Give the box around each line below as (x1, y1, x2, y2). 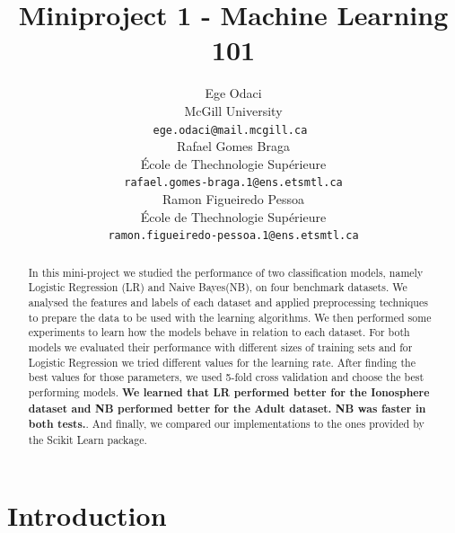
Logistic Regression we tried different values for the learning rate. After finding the (28, 354, 416, 369)
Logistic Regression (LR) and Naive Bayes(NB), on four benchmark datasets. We (28, 280, 407, 295)
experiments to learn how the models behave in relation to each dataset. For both (28, 324, 410, 340)
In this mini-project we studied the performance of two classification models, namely (28, 264, 424, 280)
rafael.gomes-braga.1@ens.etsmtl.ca (124, 176, 343, 190)
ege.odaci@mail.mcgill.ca (153, 123, 308, 137)
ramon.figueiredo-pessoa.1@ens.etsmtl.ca (108, 229, 359, 243)
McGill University (184, 101, 283, 120)
